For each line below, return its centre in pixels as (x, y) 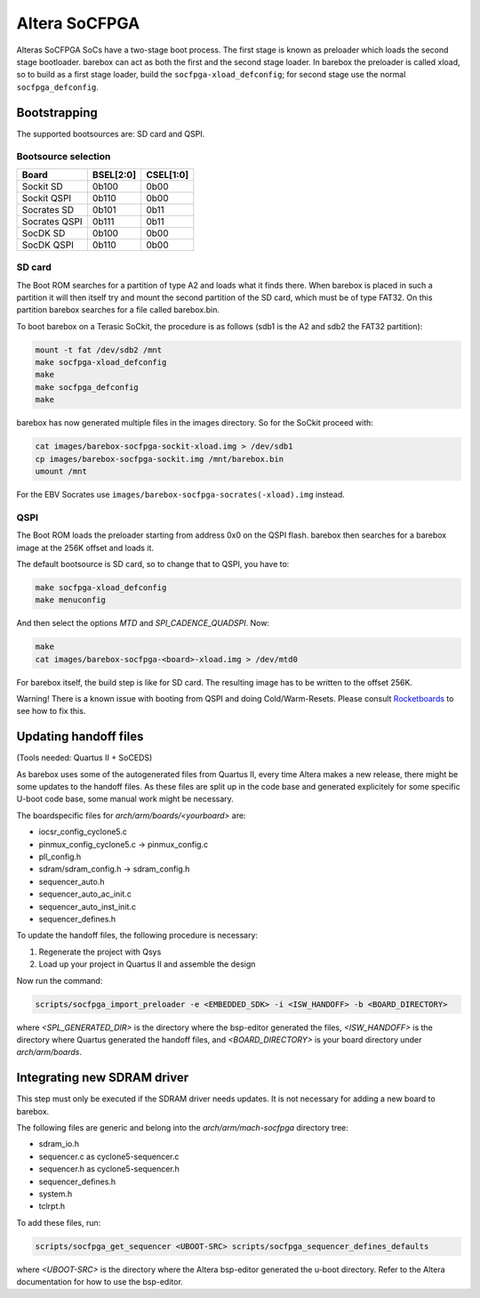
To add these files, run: (59, 1222)
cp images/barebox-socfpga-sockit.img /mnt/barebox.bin (160, 459)
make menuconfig (71, 600)
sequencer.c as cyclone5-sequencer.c (109, 1156)
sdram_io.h (59, 1144)
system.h (56, 1194)
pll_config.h (60, 857)
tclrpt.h (52, 1206)
